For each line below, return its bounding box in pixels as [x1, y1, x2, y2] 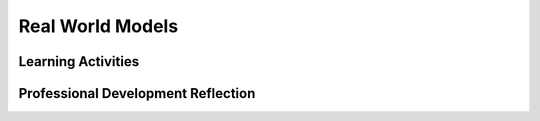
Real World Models [18, 15, 179, 37]
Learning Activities [18, 53, 140, 70]
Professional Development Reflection [18, 85, 256, 102]
